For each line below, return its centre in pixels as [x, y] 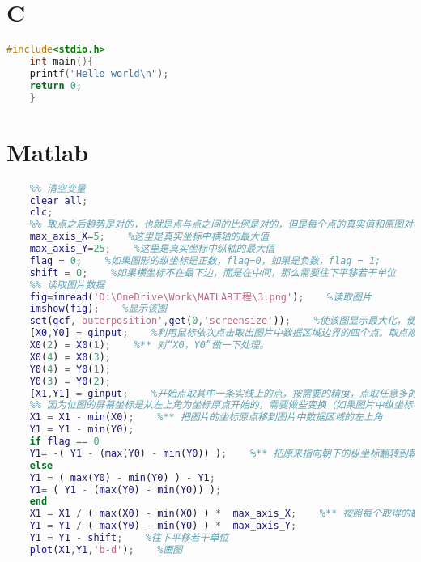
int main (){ [62, 62]
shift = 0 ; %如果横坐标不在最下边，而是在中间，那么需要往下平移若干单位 [213, 272]
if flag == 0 [64, 441]
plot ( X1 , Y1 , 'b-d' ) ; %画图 [106, 549]
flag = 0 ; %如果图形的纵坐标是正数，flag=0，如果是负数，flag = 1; [205, 260]
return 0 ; [56, 85]
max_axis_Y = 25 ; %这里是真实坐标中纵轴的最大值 [152, 249]
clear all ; [59, 200]
